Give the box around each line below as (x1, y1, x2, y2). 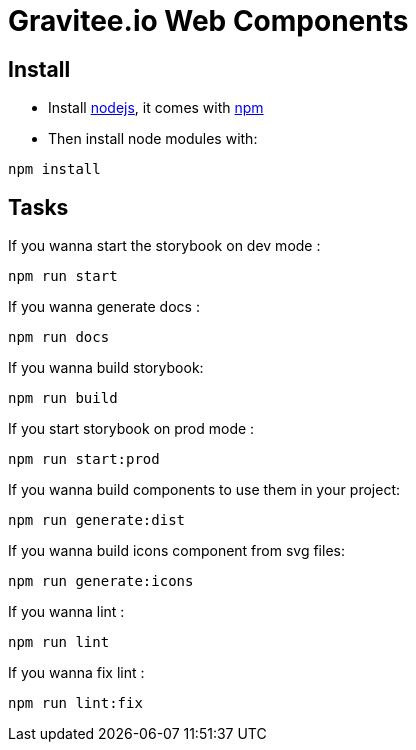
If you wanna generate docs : (8, 298, 200, 316)
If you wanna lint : (8, 603, 125, 621)
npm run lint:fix (8, 695, 143, 712)
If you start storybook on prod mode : (8, 420, 255, 438)
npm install (8, 161, 101, 178)
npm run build (8, 390, 118, 407)
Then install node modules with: (48, 130, 258, 148)
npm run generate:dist (8, 512, 186, 529)
